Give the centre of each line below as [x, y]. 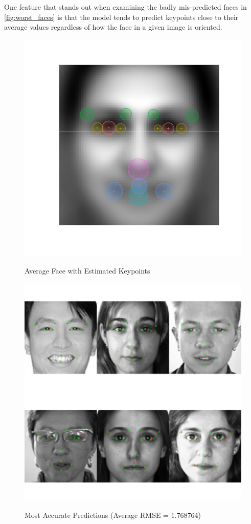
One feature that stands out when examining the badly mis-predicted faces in [125, 7]
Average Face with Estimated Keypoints [87, 271]
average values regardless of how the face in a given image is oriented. [113, 27]
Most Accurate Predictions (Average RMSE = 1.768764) [113, 515]
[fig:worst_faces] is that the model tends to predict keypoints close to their [121, 17]
